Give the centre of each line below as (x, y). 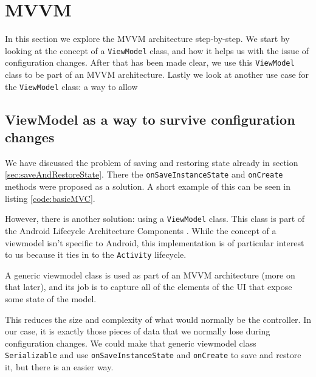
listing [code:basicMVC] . (50, 198)
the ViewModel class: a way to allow (71, 86)
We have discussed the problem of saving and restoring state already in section (152, 162)
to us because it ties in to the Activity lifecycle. (96, 254)
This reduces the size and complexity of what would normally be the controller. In (158, 319)
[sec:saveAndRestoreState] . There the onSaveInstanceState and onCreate (144, 174)
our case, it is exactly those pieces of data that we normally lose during (138, 331)
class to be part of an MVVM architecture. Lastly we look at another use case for (157, 74)
